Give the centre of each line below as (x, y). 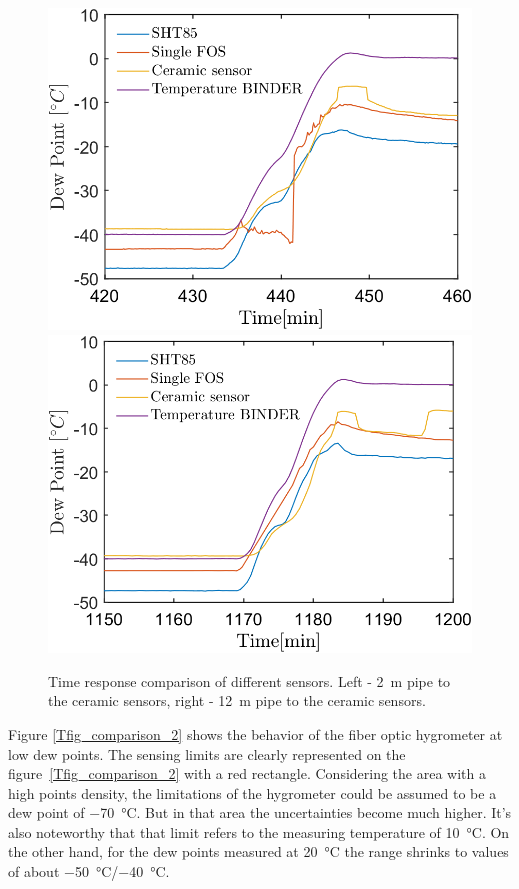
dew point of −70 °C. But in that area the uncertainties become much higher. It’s (260, 812)
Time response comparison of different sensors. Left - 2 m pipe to (249, 680)
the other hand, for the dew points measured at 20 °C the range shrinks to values (258, 851)
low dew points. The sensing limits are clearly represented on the (207, 753)
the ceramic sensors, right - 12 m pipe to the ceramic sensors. (237, 700)
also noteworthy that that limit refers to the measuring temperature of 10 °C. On (259, 831)
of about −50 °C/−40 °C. (89, 871)
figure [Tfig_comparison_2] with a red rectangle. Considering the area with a (247, 773)
